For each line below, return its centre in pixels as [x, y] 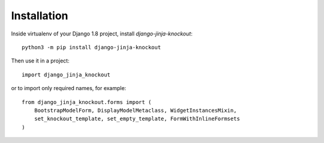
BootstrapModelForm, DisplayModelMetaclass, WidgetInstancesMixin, [135, 110]
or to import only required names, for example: [69, 88]
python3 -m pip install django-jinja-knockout [91, 47]
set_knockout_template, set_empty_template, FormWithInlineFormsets [137, 119]
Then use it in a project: [40, 61]
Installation [40, 16]
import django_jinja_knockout [66, 75]
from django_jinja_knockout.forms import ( [87, 102]
